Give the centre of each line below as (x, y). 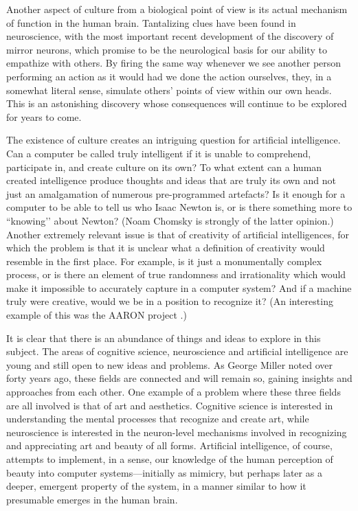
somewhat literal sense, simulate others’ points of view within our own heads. (169, 90)
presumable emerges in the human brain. (92, 499)
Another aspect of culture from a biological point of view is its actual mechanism (177, 9)
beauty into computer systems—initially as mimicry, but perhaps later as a (164, 472)
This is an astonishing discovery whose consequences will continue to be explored (177, 103)
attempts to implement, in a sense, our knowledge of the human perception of (170, 459)
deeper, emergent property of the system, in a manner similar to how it (156, 486)
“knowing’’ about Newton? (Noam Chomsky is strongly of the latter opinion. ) (170, 220)
